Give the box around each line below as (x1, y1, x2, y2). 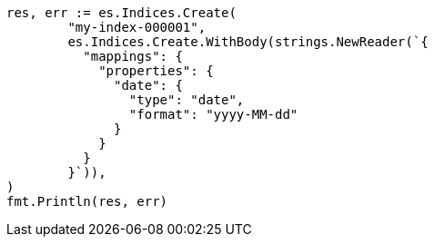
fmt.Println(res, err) (6, 194, 168, 209)
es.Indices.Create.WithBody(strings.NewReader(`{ (67, 34, 429, 49)
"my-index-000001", (67, 20, 207, 34)
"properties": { (98, 63, 214, 78)
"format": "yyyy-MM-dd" (128, 107, 298, 122)
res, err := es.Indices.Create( (6, 5, 237, 20)
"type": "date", (128, 93, 245, 107)
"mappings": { (83, 49, 183, 63)
